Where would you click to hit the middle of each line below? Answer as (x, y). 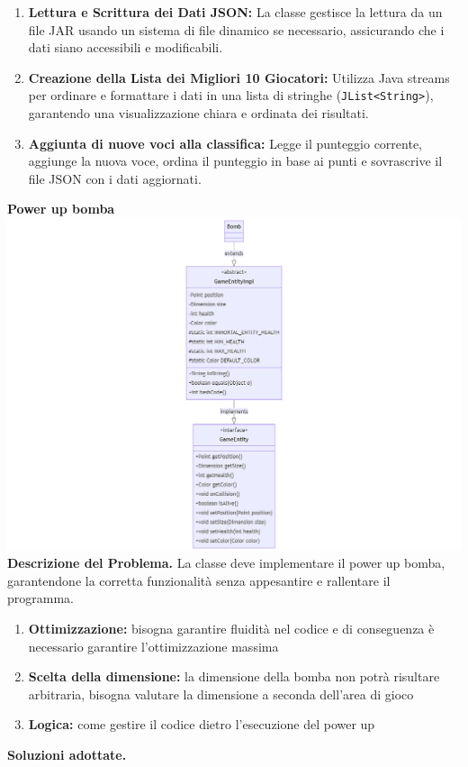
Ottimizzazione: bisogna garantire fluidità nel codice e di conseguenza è (231, 629)
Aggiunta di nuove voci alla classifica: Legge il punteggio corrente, (225, 143)
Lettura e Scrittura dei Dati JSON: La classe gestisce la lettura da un (235, 12)
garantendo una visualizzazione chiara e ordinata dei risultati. (198, 113)
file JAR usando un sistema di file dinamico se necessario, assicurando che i (236, 29)
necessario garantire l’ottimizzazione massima (153, 646)
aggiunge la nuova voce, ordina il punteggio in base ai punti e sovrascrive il (235, 161)
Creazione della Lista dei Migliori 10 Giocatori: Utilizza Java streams (239, 77)
